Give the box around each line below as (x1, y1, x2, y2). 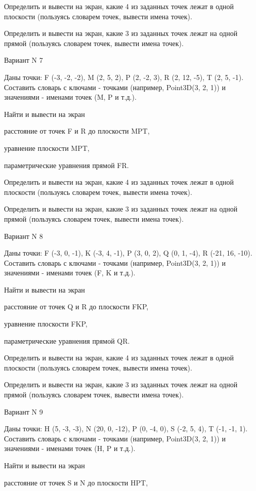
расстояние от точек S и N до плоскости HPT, (4, 477, 148, 487)
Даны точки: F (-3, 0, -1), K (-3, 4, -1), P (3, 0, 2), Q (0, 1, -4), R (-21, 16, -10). (4, 248, 252, 258)
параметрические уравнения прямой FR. (4, 159, 129, 170)
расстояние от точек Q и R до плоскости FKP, (4, 301, 149, 312)
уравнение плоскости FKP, (4, 318, 88, 329)
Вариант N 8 (4, 230, 43, 241)
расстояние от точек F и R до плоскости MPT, (4, 126, 150, 136)
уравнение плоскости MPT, (4, 142, 90, 153)
